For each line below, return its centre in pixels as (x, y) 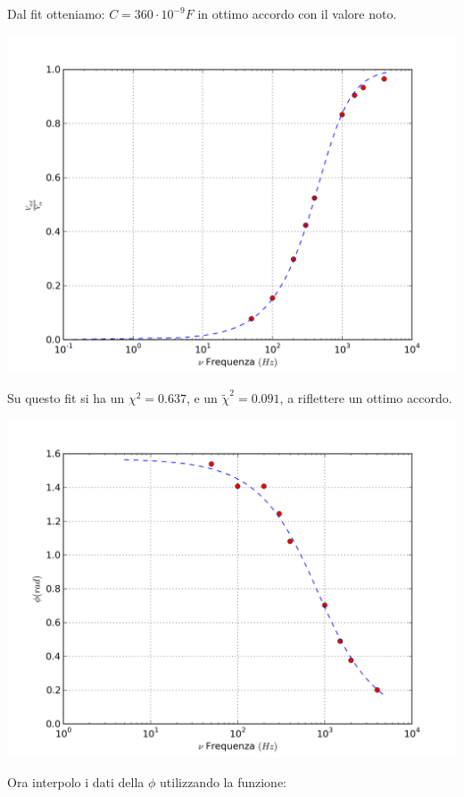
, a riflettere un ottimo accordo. (366, 398)
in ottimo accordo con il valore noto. (297, 13)
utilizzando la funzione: (223, 782)
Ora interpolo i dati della (76, 782)
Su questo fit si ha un (66, 398)
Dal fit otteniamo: (56, 13)
